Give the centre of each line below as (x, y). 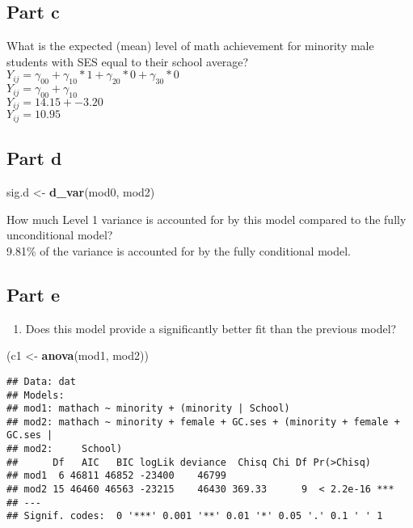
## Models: (36, 395)
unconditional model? (60, 235)
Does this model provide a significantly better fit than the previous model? (211, 328)
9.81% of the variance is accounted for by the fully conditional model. (179, 250)
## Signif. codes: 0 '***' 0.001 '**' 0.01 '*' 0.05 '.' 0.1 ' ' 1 (195, 516)
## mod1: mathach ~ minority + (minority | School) (148, 409)
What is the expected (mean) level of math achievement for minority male (190, 46)
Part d (34, 158)
